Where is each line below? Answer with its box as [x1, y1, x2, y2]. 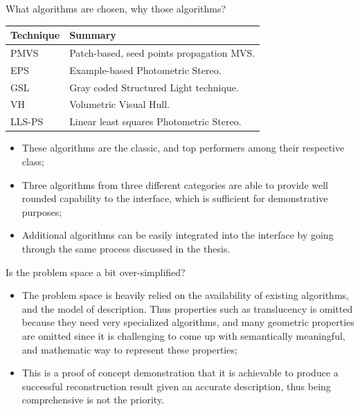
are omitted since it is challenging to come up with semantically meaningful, [21, 328, 345, 342]
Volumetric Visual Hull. [69, 97, 170, 111]
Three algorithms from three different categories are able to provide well [21, 177, 328, 192]
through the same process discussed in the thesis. [21, 241, 231, 255]
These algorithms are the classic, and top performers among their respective [21, 140, 345, 155]
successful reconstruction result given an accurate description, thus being [21, 378, 331, 393]
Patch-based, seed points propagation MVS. [69, 45, 255, 60]
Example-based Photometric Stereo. [69, 62, 222, 77]
